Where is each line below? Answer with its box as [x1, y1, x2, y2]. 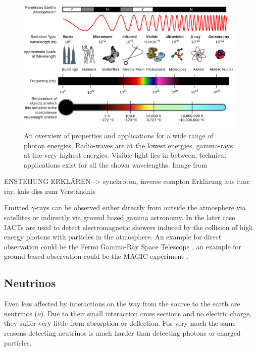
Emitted [4, 202, 29, 213]
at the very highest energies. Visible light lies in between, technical [24, 150, 226, 160]
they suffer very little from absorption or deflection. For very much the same [4, 318, 236, 328]
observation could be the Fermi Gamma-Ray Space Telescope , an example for [4, 241, 242, 251]
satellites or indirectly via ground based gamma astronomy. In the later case [4, 212, 235, 223]
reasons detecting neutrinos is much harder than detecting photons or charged [4, 328, 241, 338]
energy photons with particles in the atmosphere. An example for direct [4, 232, 222, 242]
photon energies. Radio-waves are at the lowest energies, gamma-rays [24, 140, 233, 150]
